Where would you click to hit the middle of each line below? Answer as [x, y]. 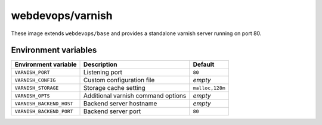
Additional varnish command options [135, 96]
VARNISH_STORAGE [37, 88]
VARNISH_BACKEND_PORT [44, 111]
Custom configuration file [119, 80]
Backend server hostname [120, 104]
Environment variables [54, 50]
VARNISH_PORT [32, 72]
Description [100, 64]
